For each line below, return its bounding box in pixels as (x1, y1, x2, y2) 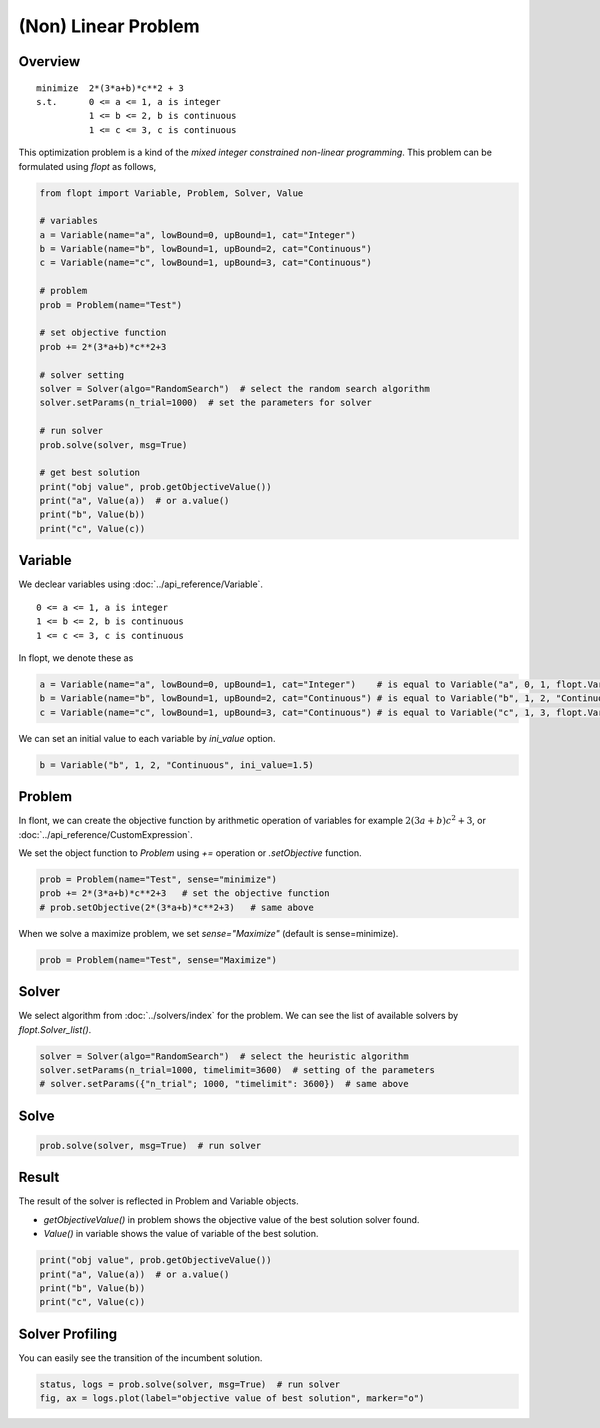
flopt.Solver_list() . (18, 1023, 92, 1035)
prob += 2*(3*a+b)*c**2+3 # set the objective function (39, 888, 330, 899)
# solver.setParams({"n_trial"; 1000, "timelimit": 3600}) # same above (39, 1078, 409, 1090)
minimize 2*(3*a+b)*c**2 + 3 (36, 82, 185, 94)
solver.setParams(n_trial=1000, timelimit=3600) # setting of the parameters (39, 1064, 435, 1075)
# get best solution (39, 467, 140, 479)
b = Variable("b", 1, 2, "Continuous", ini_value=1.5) (39, 759, 314, 770)
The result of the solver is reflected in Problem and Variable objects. (18, 1195, 299, 1207)
